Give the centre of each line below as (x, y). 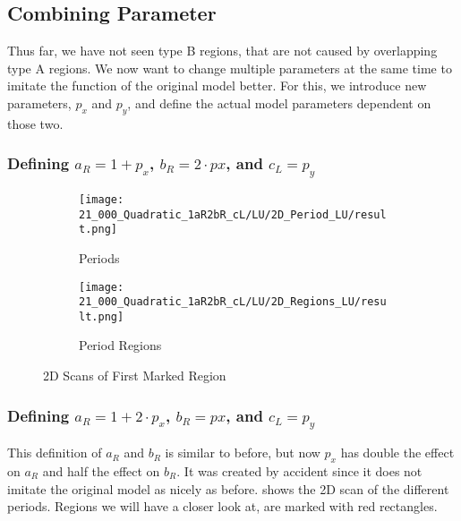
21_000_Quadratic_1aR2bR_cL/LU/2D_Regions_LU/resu (233, 302)
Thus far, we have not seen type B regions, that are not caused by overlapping (222, 51)
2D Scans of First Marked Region (135, 376)
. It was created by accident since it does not (299, 471)
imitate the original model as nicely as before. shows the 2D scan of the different (228, 488)
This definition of (55, 453)
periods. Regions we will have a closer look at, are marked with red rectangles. (222, 506)
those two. (35, 123)
